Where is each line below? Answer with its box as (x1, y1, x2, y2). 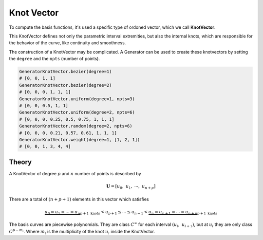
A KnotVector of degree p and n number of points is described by (9, 170, 141, 176)
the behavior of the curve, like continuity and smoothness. (9, 40, 126, 46)
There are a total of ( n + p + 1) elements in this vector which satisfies (9, 196, 149, 202)
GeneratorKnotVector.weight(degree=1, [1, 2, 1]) (19, 137, 140, 142)
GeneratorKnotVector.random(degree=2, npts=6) (19, 123, 132, 129)
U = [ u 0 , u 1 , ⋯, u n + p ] (106, 184, 156, 190)
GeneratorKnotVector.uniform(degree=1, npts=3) (19, 96, 135, 102)
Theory (9, 158, 32, 166)
